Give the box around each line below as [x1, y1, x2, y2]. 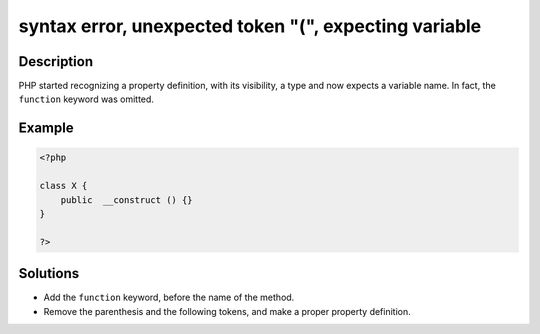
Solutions [18, 265, 80, 282]
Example [18, 120, 74, 137]
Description [18, 53, 94, 70]
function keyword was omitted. [18, 93, 155, 105]
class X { [39, 180, 88, 192]
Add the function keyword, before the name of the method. [43, 291, 295, 304]
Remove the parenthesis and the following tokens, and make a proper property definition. [43, 305, 412, 317]
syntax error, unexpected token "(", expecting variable [18, 15, 482, 37]
